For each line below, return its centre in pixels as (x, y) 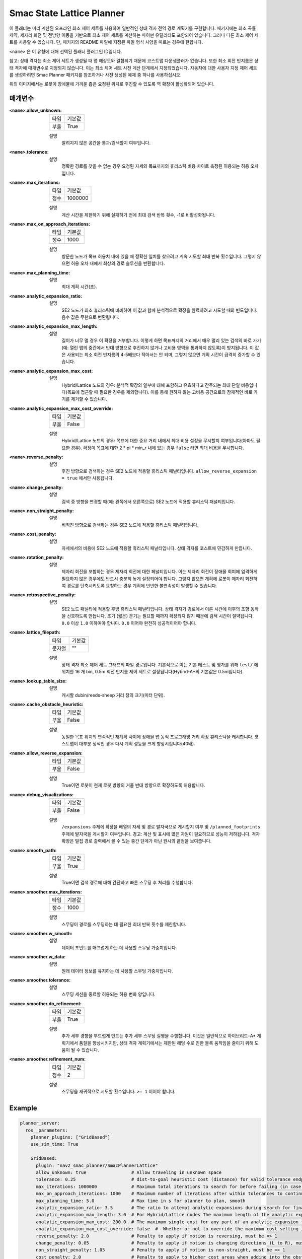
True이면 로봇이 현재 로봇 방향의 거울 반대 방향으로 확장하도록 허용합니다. (133, 785)
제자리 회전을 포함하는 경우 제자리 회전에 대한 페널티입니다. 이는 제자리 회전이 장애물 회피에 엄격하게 (160, 572)
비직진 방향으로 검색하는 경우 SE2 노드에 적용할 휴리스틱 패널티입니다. (130, 525)
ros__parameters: (47, 1130)
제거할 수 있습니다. (89, 399)
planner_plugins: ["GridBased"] (70, 1137)
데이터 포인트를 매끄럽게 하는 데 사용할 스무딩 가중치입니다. (119, 947)
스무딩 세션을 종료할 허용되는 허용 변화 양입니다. (109, 994)
